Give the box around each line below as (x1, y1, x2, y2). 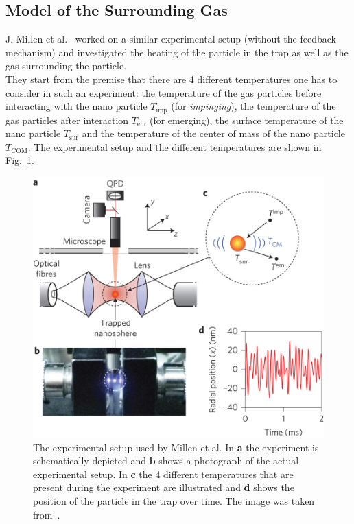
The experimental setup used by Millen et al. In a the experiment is (33, 440, 319, 454)
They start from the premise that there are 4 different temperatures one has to (5, 71, 338, 86)
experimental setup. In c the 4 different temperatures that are (33, 466, 294, 481)
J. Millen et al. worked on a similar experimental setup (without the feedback (5, 32, 336, 46)
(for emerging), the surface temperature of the (149, 112, 344, 127)
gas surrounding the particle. (5, 58, 127, 73)
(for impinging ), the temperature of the (171, 99, 336, 113)
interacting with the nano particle (5, 99, 147, 113)
